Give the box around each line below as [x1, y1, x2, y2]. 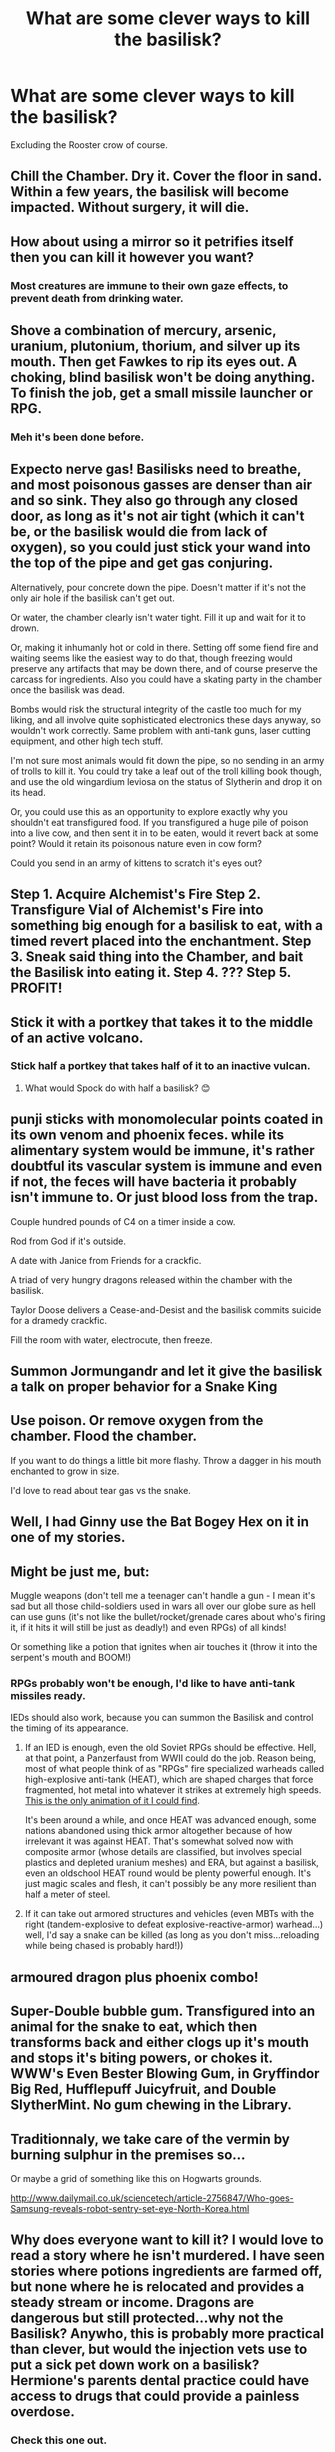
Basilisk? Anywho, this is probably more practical [10, 2325, 325, 2342]
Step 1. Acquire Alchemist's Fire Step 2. [10, 886, 261, 903]
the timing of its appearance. [10, 1722, 129, 1734]
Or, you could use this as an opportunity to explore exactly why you [10, 805, 288, 817]
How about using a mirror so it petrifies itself [10, 233, 294, 250]
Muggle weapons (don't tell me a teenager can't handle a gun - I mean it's [10, 1590, 316, 1602]
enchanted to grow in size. [10, 1465, 120, 1477]
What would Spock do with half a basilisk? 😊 [24, 1082, 211, 1094]
